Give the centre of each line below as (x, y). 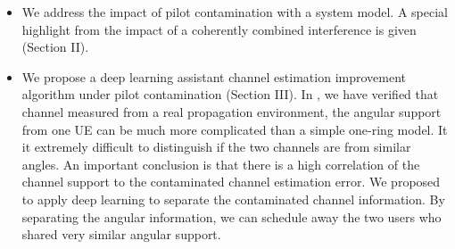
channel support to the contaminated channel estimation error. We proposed (231, 182)
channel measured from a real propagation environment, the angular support (232, 111)
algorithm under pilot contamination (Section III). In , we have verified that (230, 94)
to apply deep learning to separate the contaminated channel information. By (233, 199)
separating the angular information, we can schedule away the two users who (232, 216)
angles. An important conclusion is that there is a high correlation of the (221, 164)
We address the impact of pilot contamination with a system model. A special (235, 12)
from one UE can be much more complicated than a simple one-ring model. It (235, 129)
